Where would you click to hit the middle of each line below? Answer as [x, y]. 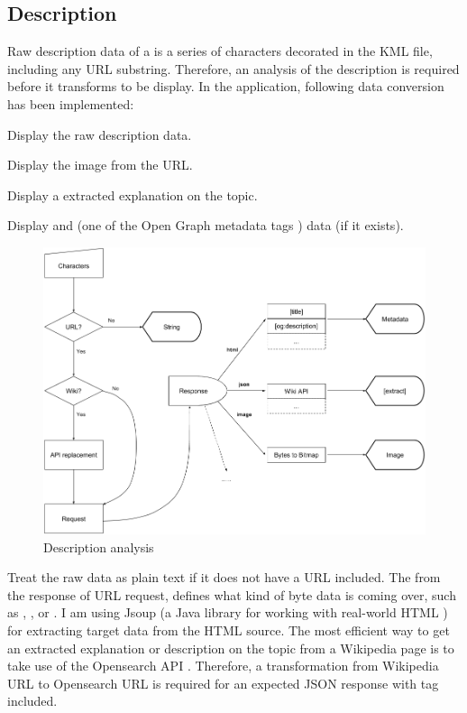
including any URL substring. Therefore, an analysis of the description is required [233, 68]
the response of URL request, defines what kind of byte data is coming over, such [232, 594]
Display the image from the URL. [100, 165]
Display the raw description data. [100, 134]
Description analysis [99, 546]
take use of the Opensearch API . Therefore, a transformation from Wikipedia [223, 666]
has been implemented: [71, 103]
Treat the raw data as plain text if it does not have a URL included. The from [224, 577]
